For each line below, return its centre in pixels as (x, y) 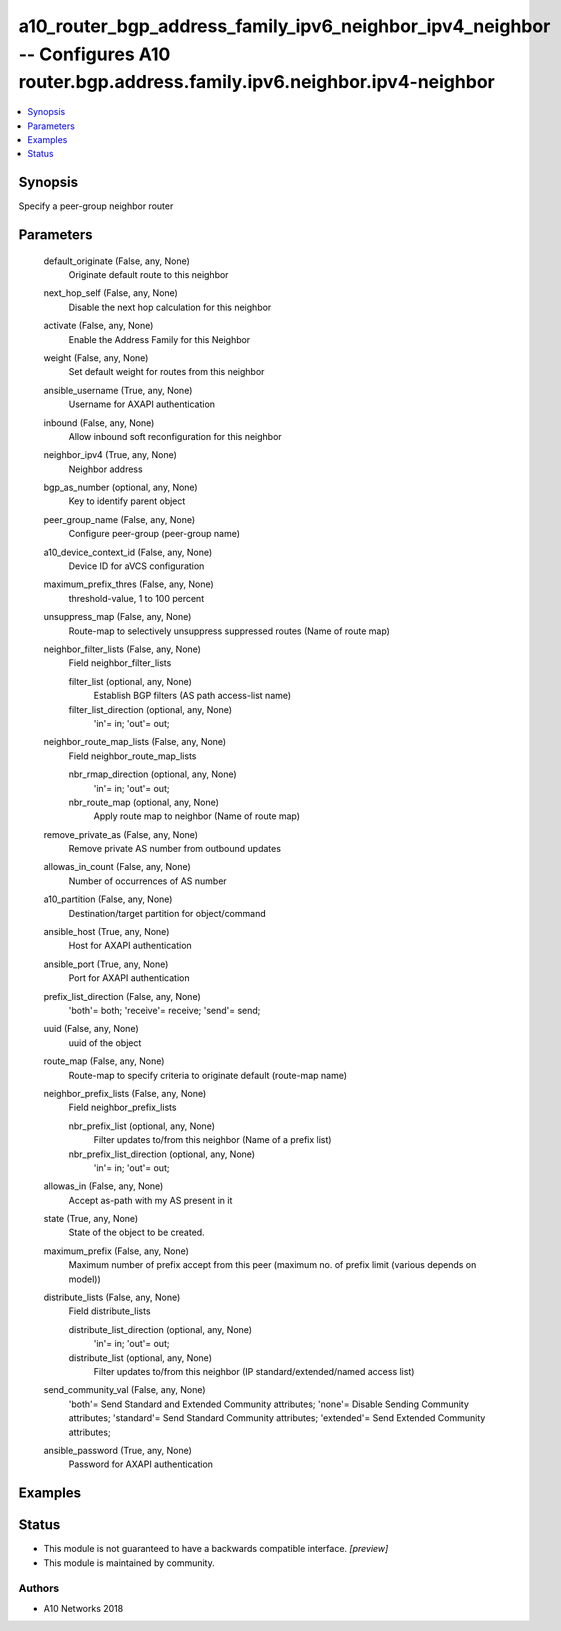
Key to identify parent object (127, 501)
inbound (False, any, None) (99, 422)
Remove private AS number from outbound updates (175, 849)
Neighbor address (106, 469)
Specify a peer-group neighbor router (96, 206)
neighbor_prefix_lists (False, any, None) (125, 1093)
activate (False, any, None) (98, 326)
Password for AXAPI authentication (141, 1464)
